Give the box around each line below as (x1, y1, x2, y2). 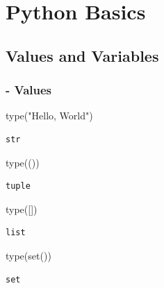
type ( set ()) (6, 248, 51, 262)
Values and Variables (6, 44, 159, 66)
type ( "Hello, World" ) (6, 108, 93, 123)
